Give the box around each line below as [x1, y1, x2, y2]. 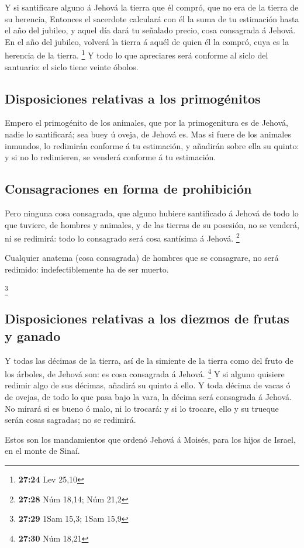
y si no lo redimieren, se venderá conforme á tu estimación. [5, 151, 216, 163]
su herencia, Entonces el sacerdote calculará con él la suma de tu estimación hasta [5, 12, 299, 25]
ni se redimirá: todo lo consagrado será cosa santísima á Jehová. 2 [5, 230, 240, 244]
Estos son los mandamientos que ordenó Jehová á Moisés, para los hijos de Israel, [5, 433, 296, 445]
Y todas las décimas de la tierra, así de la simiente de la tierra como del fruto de [5, 354, 293, 366]
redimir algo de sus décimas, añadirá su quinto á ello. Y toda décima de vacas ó [5, 379, 291, 391]
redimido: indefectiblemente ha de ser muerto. [5, 263, 169, 275]
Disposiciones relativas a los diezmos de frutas [5, 309, 289, 328]
